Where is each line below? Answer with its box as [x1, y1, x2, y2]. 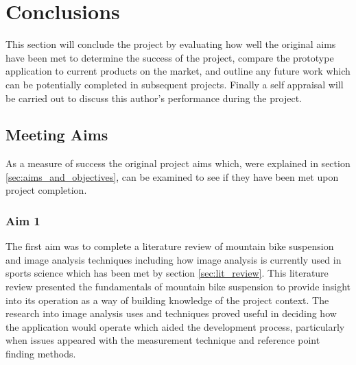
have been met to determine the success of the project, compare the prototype [5, 50, 334, 64]
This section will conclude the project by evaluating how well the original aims [5, 37, 336, 51]
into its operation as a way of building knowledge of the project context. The [5, 292, 329, 307]
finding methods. [5, 347, 76, 361]
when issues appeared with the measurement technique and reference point [5, 333, 320, 347]
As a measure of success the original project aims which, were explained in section [5, 156, 351, 171]
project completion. [5, 183, 87, 197]
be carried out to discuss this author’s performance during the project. [5, 90, 302, 105]
